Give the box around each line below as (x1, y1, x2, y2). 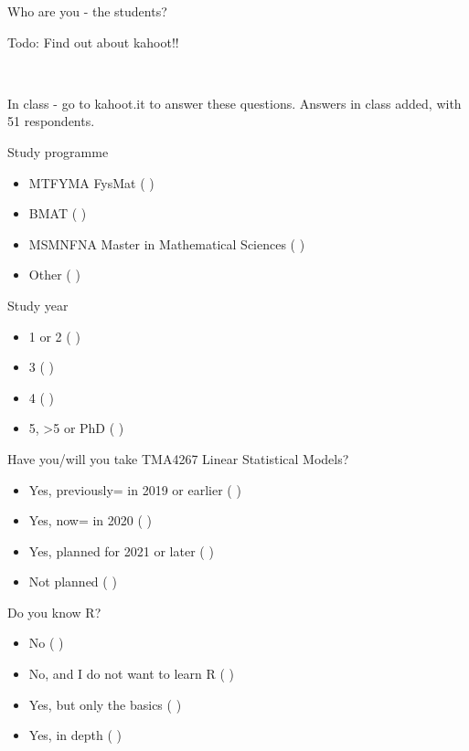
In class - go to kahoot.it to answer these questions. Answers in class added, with (7, 93, 462, 112)
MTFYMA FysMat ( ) (28, 173, 155, 192)
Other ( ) (28, 265, 80, 284)
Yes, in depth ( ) (28, 725, 122, 745)
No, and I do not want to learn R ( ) (28, 664, 235, 683)
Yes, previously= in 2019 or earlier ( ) (28, 480, 241, 499)
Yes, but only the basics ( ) (28, 694, 182, 714)
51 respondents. (7, 111, 95, 131)
